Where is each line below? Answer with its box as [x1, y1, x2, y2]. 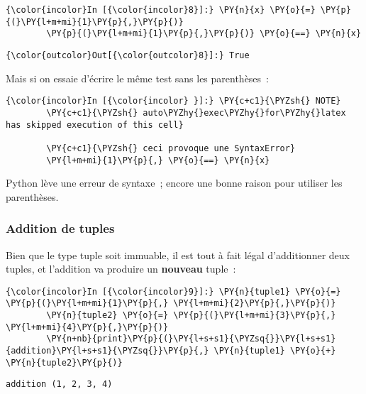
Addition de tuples [6, 219, 115, 237]
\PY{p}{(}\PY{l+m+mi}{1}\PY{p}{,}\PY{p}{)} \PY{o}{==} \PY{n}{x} [46, 28, 362, 39]
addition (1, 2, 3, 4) [6, 379, 113, 390]
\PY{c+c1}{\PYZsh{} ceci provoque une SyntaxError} [46, 143, 296, 153]
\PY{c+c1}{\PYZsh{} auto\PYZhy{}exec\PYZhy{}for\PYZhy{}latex [46, 107, 346, 118]
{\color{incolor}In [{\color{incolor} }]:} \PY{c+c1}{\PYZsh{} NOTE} [6, 96, 341, 106]
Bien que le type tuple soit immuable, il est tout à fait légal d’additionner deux [6, 247, 350, 262]
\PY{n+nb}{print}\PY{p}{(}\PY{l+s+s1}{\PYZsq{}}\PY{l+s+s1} [46, 334, 336, 344]
